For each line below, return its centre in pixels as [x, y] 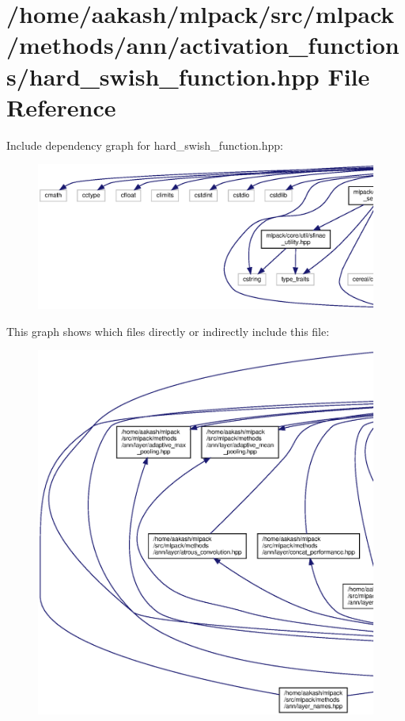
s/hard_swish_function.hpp [163, 76]
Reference [61, 107]
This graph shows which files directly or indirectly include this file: [168, 331]
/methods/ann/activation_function [203, 45]
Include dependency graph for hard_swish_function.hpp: [145, 145]
